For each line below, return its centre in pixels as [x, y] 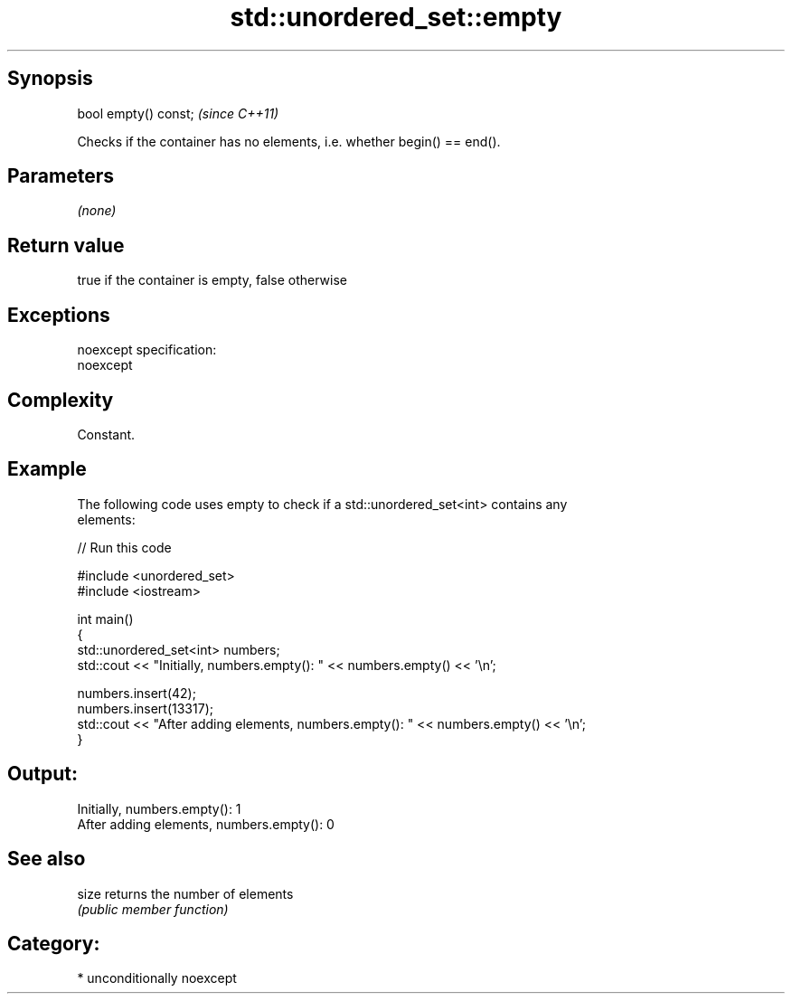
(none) [97, 211]
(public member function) [153, 909]
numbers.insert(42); [137, 693]
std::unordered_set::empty [396, 17]
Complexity [61, 400]
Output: [42, 774]
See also [47, 859]
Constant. [106, 434]
